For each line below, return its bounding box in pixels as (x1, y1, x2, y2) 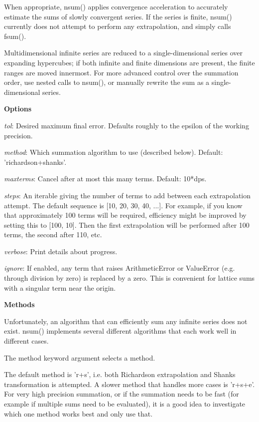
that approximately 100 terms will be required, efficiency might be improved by (4, 210, 247, 220)
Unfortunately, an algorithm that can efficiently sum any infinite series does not (4, 316, 248, 326)
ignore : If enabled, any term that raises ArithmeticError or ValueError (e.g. (4, 263, 235, 273)
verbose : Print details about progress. (4, 246, 118, 256)
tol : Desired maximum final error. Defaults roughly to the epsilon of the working (4, 120, 249, 130)
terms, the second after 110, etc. (4, 229, 102, 240)
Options (4, 103, 32, 114)
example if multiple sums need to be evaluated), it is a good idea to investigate (4, 399, 246, 409)
